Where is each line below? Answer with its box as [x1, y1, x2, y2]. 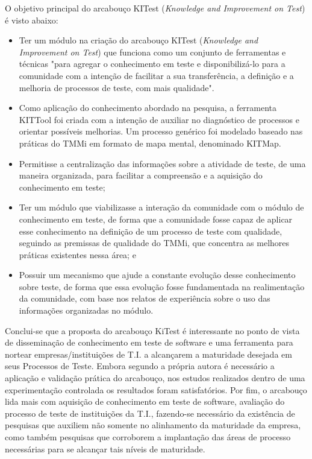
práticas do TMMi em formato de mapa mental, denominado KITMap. [19, 136, 281, 149]
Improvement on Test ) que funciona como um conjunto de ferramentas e [19, 45, 286, 58]
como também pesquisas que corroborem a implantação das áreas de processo [5, 431, 291, 443]
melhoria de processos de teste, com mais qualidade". [19, 81, 214, 93]
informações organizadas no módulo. [19, 304, 154, 317]
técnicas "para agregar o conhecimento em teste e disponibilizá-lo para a [19, 57, 285, 70]
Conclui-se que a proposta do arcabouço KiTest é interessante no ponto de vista [5, 324, 300, 337]
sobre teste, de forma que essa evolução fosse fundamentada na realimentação [19, 280, 305, 293]
